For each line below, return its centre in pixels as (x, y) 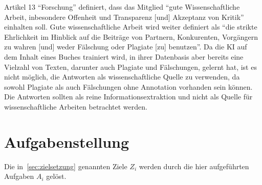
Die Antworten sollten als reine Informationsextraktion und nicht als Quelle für (128, 97)
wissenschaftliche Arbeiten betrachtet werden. (76, 106)
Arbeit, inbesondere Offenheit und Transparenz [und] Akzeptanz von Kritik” (124, 17)
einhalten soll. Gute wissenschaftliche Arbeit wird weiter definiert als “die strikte (131, 27)
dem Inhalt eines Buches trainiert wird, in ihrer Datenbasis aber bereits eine (124, 56)
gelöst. (56, 176)
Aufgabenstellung (67, 141)
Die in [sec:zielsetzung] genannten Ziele (66, 166)
